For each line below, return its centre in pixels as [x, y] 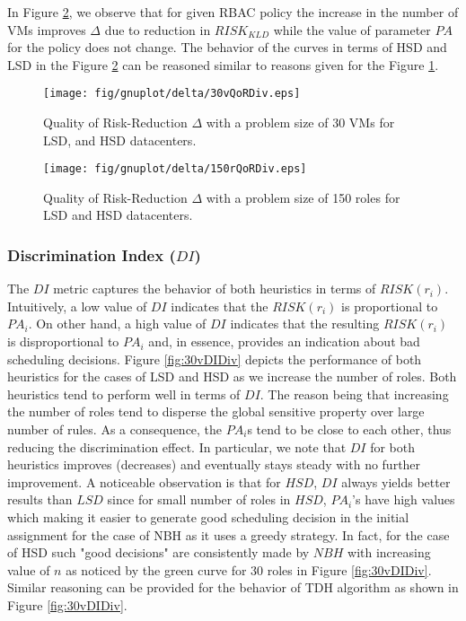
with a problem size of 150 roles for [303, 197]
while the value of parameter [352, 29]
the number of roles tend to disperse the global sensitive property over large [216, 411]
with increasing [389, 552]
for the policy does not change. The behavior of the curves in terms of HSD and [227, 47]
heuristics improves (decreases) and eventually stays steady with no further [214, 464]
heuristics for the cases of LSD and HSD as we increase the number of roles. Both [232, 376]
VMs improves [47, 29]
